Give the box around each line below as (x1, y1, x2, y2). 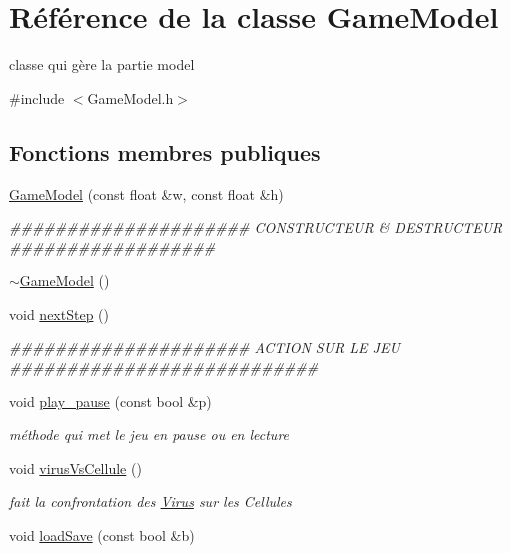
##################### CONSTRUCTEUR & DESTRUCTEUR (9, 217, 503, 238)
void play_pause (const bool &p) (9, 390, 212, 411)
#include (9, 87, 65, 108)
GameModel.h (87, 87, 174, 108)
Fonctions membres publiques (9, 136, 321, 167)
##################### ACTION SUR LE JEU (9, 337, 400, 358)
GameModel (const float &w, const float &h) (9, 183, 284, 204)
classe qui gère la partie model (9, 54, 195, 75)
